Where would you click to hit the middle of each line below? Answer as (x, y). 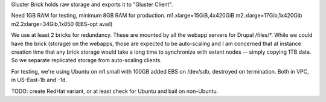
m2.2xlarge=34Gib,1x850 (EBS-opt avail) (62, 24)
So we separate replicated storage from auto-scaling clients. (87, 60)
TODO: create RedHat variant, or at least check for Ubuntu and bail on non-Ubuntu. (115, 91)
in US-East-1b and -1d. (39, 80)
